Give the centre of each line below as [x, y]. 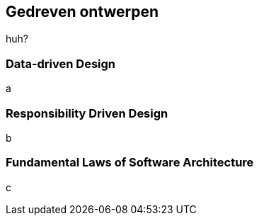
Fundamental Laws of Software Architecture [130, 163]
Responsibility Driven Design [87, 113]
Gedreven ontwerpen [82, 12]
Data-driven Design [61, 63]
